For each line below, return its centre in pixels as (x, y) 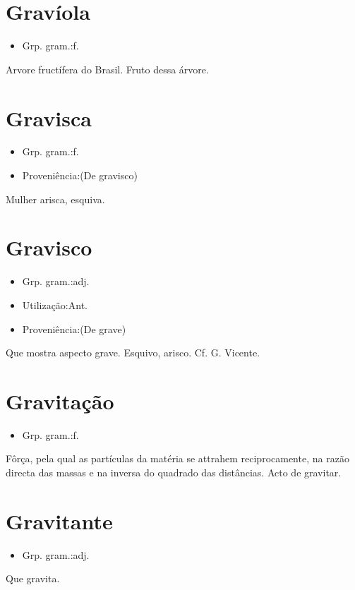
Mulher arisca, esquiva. (55, 199)
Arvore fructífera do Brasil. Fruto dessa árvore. (107, 69)
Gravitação (60, 401)
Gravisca (49, 118)
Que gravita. (33, 578)
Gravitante (59, 520)
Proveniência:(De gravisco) (80, 175)
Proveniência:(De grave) (74, 329)
